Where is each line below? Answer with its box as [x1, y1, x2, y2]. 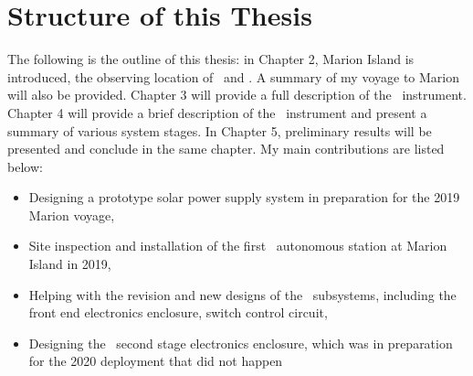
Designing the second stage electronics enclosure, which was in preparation [28, 333, 453, 352]
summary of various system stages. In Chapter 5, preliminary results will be [7, 121, 432, 140]
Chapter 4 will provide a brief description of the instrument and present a [7, 102, 427, 122]
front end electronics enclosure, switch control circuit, [28, 303, 328, 322]
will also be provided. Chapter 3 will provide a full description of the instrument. [7, 85, 467, 104]
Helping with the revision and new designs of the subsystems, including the [28, 285, 457, 304]
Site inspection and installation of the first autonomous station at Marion [28, 236, 447, 255]
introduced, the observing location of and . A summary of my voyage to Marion [7, 67, 459, 86]
